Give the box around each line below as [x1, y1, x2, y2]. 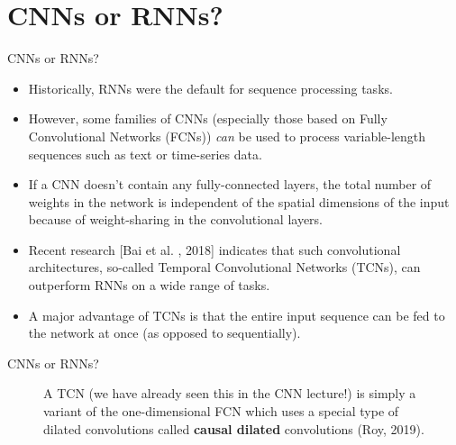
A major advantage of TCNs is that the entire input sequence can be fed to [28, 305, 445, 324]
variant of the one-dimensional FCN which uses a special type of [43, 402, 399, 421]
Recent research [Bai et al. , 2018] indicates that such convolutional [28, 240, 401, 259]
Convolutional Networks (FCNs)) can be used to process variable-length [28, 126, 426, 145]
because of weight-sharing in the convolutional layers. [28, 210, 323, 229]
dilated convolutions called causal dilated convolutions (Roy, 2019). [43, 419, 424, 438]
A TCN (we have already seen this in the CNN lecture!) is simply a [43, 384, 416, 403]
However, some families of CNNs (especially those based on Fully [28, 109, 388, 128]
